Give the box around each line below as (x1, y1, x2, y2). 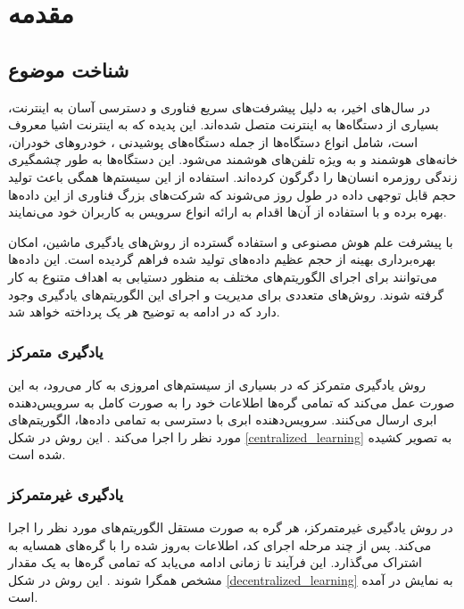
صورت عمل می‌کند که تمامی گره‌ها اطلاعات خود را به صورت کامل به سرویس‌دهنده (8, 392, 455, 411)
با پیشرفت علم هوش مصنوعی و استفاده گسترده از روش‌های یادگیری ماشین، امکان (8, 232, 453, 251)
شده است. (8, 445, 66, 464)
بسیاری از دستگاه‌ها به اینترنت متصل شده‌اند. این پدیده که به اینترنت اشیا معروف (8, 115, 439, 134)
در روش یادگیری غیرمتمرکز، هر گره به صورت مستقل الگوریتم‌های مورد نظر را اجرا (8, 518, 453, 537)
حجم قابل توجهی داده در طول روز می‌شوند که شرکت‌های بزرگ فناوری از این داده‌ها (8, 185, 457, 203)
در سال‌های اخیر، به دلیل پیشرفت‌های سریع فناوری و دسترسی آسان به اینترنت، (8, 97, 431, 116)
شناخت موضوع (8, 55, 129, 83)
